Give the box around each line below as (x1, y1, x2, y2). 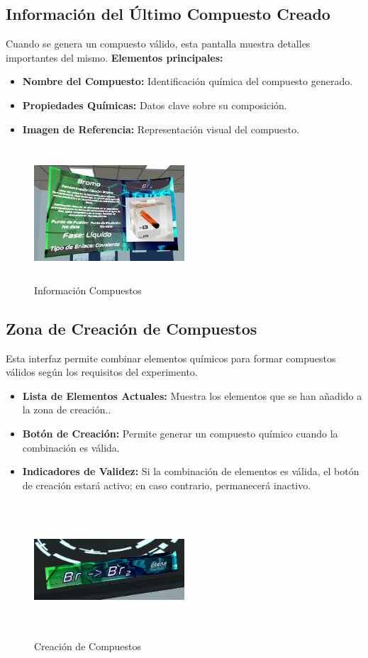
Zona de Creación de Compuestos (6, 317, 257, 339)
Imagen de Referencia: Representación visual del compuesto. (22, 121, 300, 136)
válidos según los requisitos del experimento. (6, 364, 198, 379)
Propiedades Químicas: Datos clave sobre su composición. (22, 97, 287, 112)
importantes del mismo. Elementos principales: (6, 50, 223, 65)
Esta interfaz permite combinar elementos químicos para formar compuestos (6, 350, 336, 365)
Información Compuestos (34, 282, 142, 297)
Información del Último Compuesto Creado (6, 3, 330, 25)
